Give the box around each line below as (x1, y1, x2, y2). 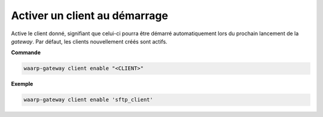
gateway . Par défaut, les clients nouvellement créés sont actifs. (11, 38, 167, 45)
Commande (11, 49, 41, 56)
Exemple (11, 81, 33, 88)
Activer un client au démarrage (11, 9, 169, 22)
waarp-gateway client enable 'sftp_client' (23, 96, 154, 103)
